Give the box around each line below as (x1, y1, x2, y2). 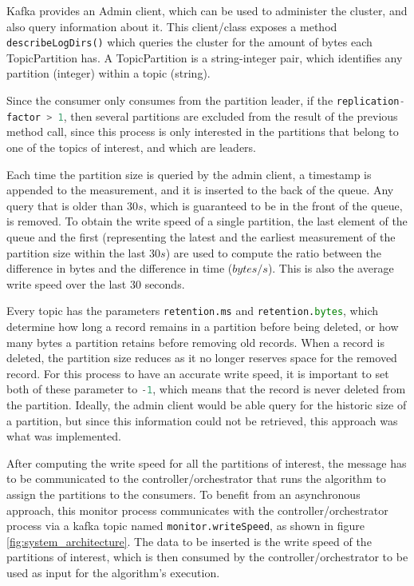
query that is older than (6, 197, 124, 213)
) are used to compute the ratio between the (165, 244, 382, 261)
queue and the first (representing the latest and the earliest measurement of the (6, 228, 396, 245)
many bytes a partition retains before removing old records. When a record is (6, 333, 384, 350)
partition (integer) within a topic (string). (6, 65, 211, 82)
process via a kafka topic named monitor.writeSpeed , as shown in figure (6, 517, 365, 534)
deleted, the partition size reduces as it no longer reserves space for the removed (6, 349, 397, 366)
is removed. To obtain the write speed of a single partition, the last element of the (6, 213, 408, 229)
